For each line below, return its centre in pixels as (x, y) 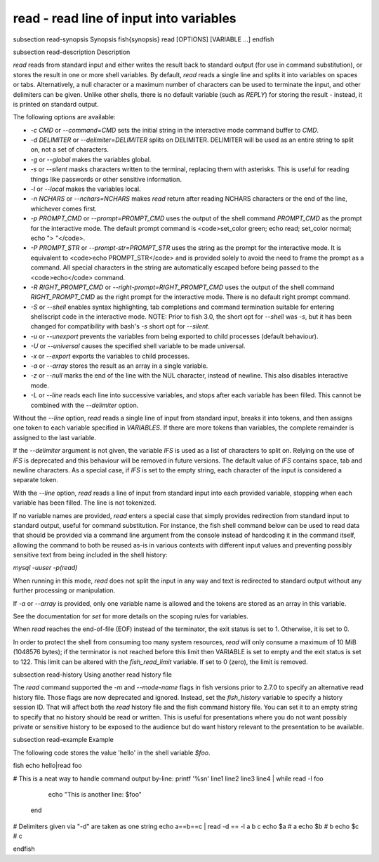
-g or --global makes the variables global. (91, 159)
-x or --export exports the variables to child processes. (110, 356)
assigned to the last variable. (54, 437)
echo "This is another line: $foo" (95, 794)
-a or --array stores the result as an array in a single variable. (119, 366)
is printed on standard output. (56, 104)
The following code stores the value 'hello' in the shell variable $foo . (112, 752)
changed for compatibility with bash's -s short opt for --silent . (120, 326)
